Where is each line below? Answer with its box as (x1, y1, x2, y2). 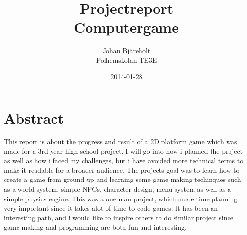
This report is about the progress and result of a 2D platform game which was (4, 136, 237, 146)
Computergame (74, 17, 179, 37)
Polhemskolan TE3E (96, 54, 157, 65)
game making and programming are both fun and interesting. (4, 222, 187, 232)
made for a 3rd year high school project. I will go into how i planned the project (4, 145, 243, 156)
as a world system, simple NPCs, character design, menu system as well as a (4, 184, 231, 194)
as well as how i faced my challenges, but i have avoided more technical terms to (4, 155, 244, 165)
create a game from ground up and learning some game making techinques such (4, 174, 241, 184)
